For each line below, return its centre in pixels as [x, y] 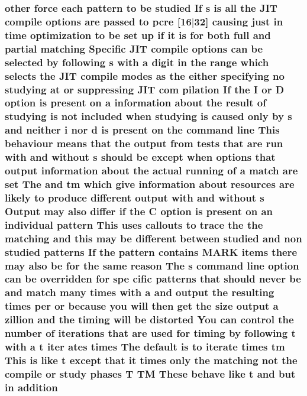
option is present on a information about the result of [135, 103]
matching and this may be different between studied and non [153, 238]
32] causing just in [239, 21]
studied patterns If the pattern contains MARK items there [151, 251]
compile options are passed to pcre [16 [98, 21]
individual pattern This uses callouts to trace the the [134, 224]
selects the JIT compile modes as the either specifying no [145, 75]
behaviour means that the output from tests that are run [144, 143]
